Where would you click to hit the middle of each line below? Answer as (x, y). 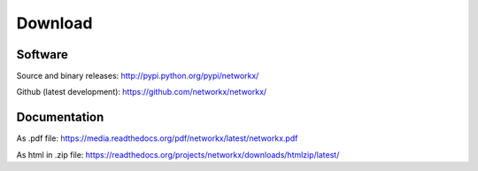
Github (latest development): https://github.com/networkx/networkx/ (142, 92)
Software (42, 54)
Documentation (60, 117)
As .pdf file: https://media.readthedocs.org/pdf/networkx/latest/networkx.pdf (157, 138)
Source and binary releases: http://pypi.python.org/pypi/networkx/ (138, 76)
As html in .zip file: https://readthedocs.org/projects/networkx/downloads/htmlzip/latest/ (178, 154)
